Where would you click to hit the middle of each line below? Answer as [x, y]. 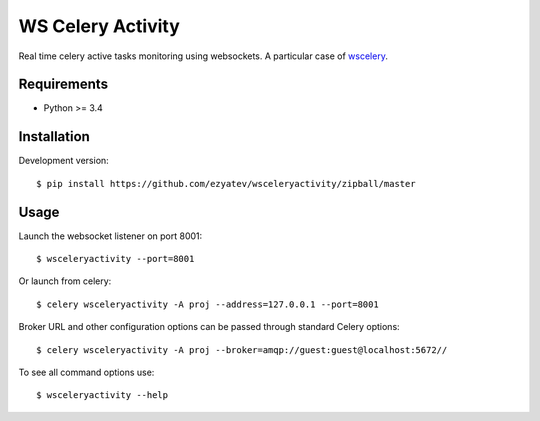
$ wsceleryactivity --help [102, 395]
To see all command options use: [86, 372]
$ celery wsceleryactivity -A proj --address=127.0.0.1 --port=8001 [207, 304]
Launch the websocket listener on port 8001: [110, 236]
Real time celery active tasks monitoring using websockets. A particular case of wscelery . [203, 56]
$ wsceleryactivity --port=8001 [115, 259]
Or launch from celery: [65, 281]
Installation [54, 136]
